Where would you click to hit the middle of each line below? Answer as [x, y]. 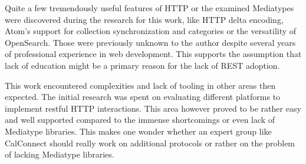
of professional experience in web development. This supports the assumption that [153, 54]
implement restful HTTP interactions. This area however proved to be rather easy [153, 108]
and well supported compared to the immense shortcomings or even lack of [140, 120]
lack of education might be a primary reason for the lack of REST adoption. [142, 65]
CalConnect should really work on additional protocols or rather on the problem [150, 143]
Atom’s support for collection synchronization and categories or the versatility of [151, 31]
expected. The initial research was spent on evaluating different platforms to [143, 97]
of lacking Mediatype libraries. [60, 154]
